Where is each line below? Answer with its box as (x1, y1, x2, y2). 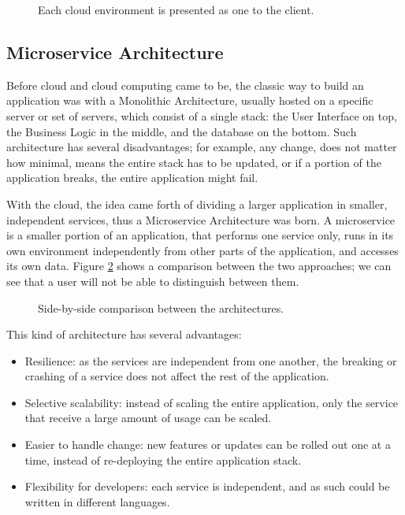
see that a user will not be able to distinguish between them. (6, 272, 299, 289)
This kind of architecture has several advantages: (6, 326, 242, 343)
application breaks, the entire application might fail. (6, 169, 258, 186)
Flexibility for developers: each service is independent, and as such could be (24, 478, 390, 495)
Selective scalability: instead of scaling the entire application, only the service (24, 394, 399, 410)
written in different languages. (24, 493, 170, 509)
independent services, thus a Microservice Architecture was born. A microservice (6, 211, 396, 228)
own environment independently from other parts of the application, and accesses (6, 242, 399, 258)
